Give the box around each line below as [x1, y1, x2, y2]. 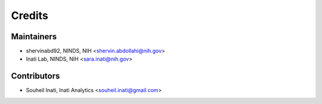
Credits [11, 9, 49, 22]
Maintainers [11, 31, 57, 42]
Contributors [11, 71, 60, 81]
